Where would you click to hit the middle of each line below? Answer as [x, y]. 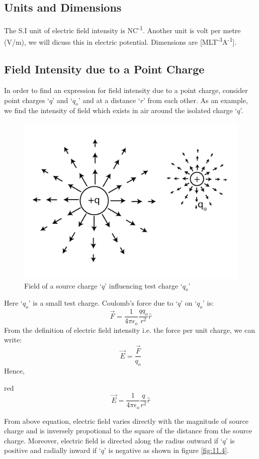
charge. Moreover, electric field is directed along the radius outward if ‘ [113, 440]
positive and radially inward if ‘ [53, 450]
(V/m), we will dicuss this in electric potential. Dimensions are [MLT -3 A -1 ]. [120, 41]
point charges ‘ [27, 100]
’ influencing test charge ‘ [144, 285]
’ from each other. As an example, [195, 100]
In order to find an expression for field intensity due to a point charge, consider [126, 90]
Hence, [14, 370]
